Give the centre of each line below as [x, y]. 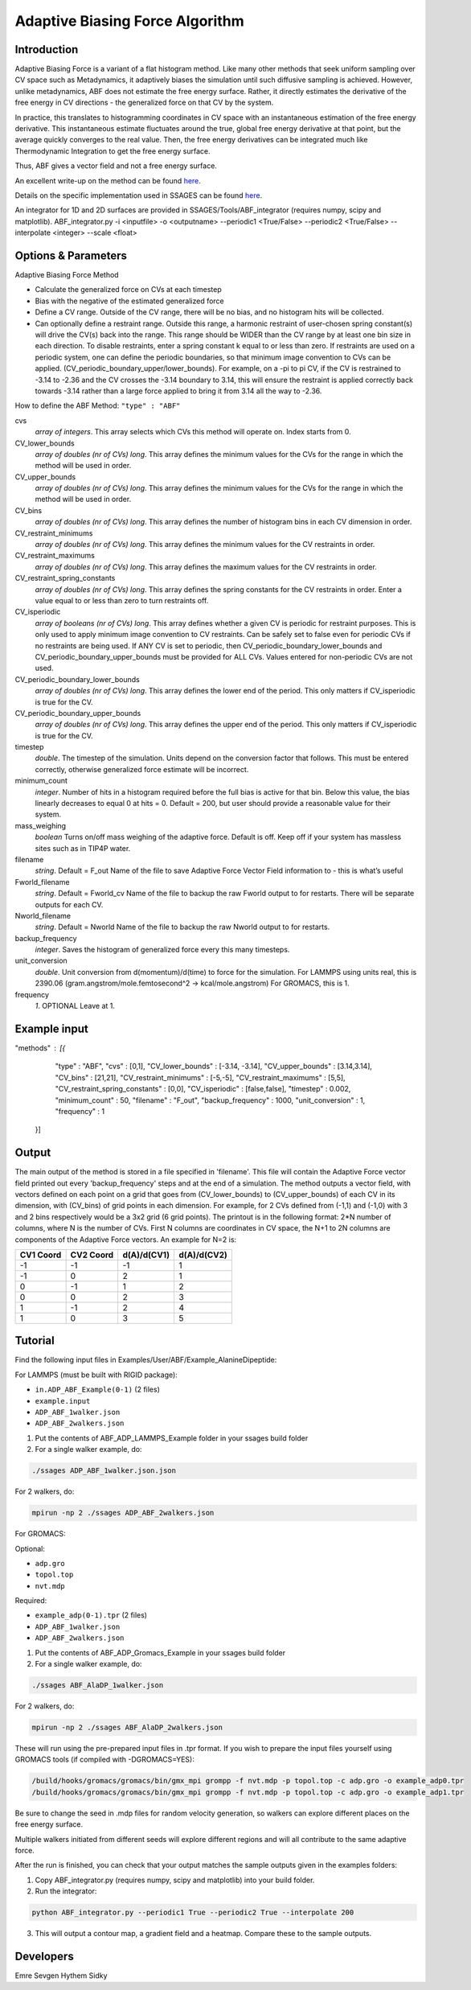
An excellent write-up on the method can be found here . [108, 180]
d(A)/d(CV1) [146, 1255]
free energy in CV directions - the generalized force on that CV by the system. [144, 103]
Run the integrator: [66, 1891]
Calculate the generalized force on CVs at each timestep [128, 290]
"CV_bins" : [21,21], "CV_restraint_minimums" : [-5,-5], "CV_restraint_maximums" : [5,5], [200, 1077]
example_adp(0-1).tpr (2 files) [91, 1615]
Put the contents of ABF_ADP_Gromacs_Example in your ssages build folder [160, 1652]
